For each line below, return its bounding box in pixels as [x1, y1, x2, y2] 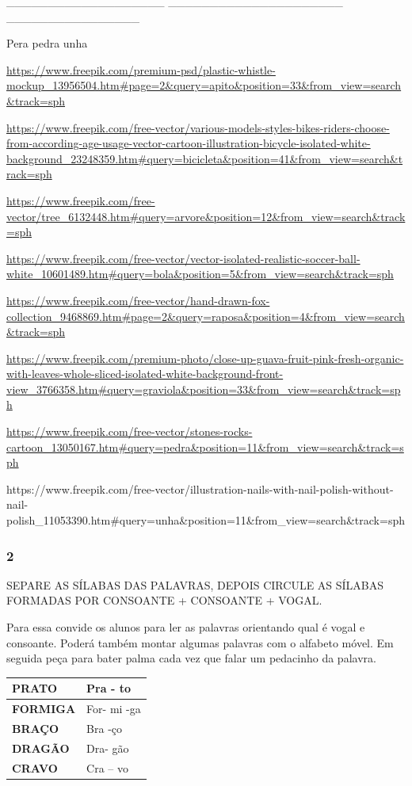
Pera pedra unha [6, 35, 88, 52]
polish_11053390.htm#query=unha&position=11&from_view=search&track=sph [6, 512, 405, 528]
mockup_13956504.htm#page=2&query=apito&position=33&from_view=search [6, 77, 402, 93]
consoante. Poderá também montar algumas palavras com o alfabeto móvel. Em [6, 634, 394, 651]
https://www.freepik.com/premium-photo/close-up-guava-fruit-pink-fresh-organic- [6, 349, 404, 366]
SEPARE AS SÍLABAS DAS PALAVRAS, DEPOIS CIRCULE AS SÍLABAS [6, 576, 384, 593]
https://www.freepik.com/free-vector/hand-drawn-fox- [6, 292, 270, 308]
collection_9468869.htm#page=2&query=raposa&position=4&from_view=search [6, 307, 405, 324]
